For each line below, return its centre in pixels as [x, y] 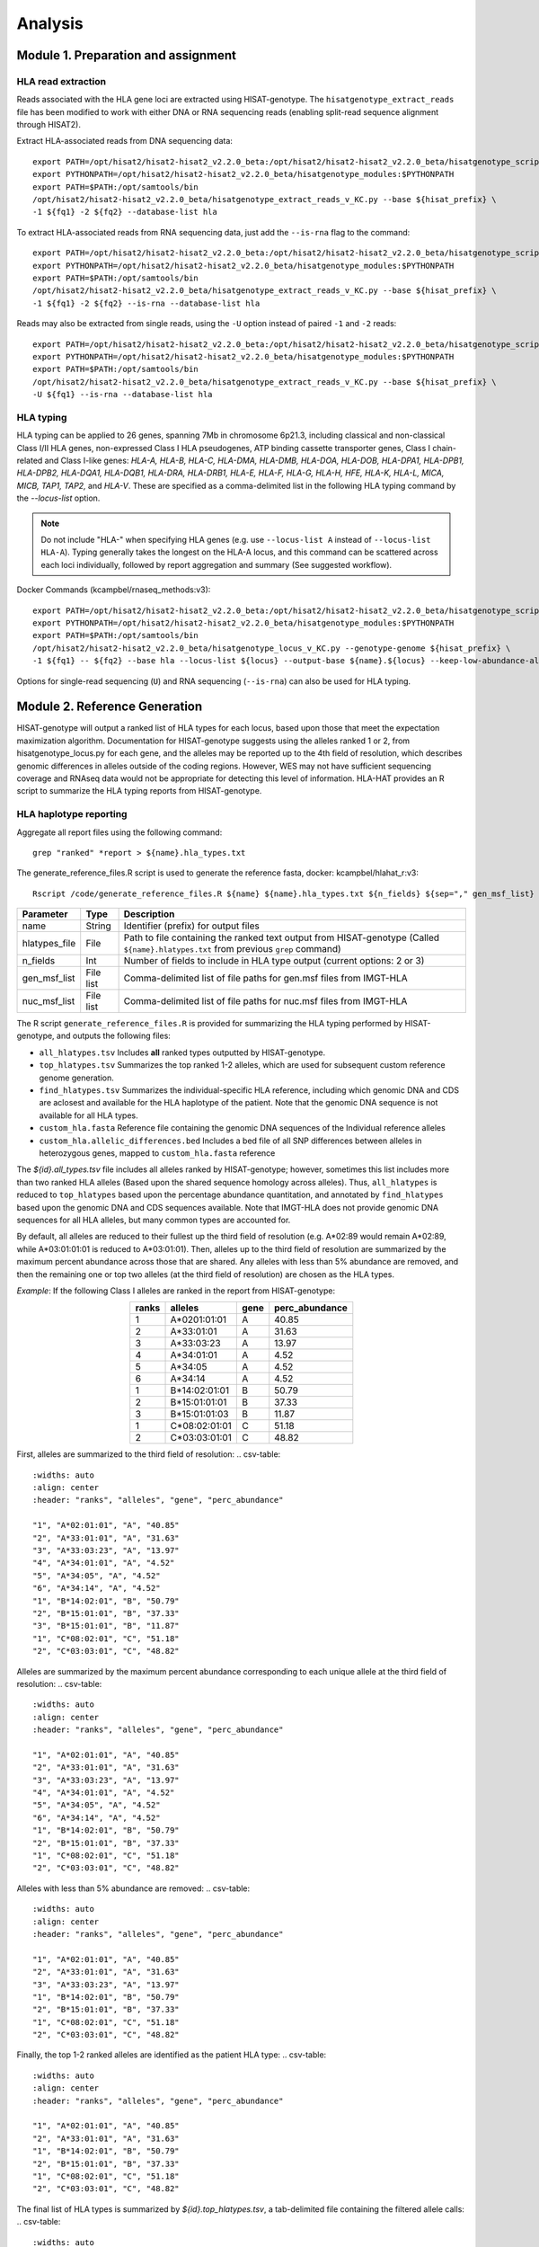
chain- [445, 448]
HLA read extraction [62, 81]
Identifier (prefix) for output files [191, 926]
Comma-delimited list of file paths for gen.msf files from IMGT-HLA [265, 978]
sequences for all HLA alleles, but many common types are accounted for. [154, 1220]
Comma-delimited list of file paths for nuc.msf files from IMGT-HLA [265, 1001]
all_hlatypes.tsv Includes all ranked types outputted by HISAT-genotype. [182, 1052]
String [98, 926]
